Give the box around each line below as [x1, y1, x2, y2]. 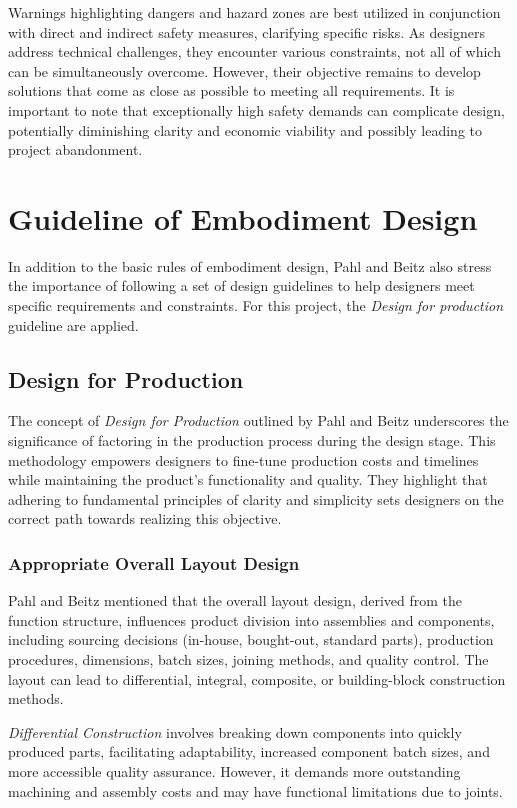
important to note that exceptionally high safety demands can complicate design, [8, 99, 505, 120]
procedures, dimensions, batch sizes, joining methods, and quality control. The [8, 649, 489, 670]
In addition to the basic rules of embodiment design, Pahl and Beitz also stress [8, 255, 492, 276]
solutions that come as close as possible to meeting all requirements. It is [8, 80, 455, 101]
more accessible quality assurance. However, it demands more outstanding [8, 760, 461, 781]
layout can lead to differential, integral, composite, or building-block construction [8, 668, 506, 689]
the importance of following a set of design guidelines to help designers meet [8, 275, 475, 296]
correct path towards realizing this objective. [8, 508, 282, 529]
